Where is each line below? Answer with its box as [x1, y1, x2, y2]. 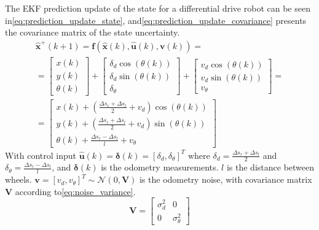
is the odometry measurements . [101, 161, 219, 174]
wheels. [5, 173, 32, 186]
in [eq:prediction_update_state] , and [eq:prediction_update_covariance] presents [5, 13, 307, 26]
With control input [5, 148, 76, 161]
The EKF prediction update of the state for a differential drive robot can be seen [5, 2, 310, 14]
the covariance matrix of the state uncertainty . [5, 26, 180, 39]
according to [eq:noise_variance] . [15, 185, 136, 197]
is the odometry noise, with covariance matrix [139, 173, 312, 186]
